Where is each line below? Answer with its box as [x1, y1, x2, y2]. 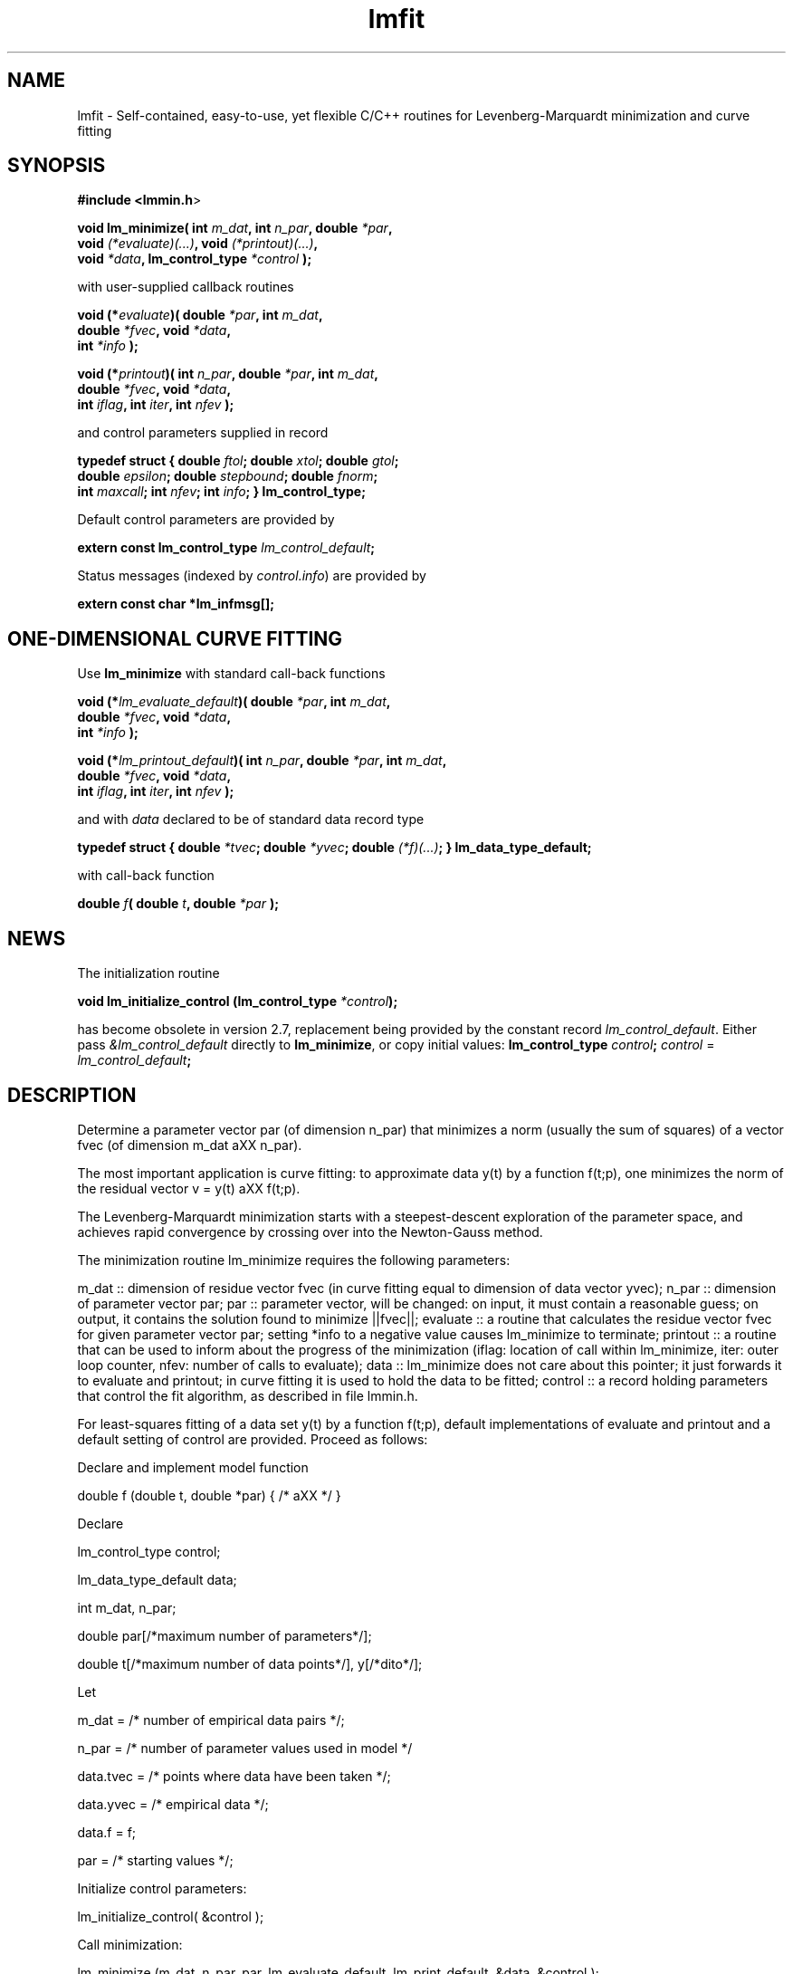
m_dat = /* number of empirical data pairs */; [77, 1711, 345, 1728]
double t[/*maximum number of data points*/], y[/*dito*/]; [77, 1655, 423, 1672]
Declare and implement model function [77, 1459, 309, 1475]
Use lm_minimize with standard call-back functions [77, 666, 386, 682]
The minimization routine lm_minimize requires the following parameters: [77, 1251, 511, 1268]
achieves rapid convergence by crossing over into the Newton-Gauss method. [77, 1223, 543, 1240]
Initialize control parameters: [77, 1880, 247, 1896]
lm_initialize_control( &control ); [77, 1908, 264, 1924]
